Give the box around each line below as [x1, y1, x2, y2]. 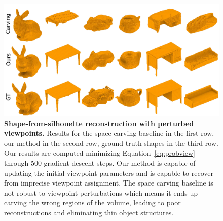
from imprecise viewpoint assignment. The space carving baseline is [4, 177, 213, 188]
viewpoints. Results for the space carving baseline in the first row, [4, 128, 214, 138]
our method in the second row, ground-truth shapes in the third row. [4, 137, 218, 148]
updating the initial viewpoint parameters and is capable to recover [4, 167, 213, 178]
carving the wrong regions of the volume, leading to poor [4, 197, 181, 208]
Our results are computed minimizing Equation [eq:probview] [4, 148, 195, 158]
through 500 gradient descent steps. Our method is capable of [4, 158, 196, 168]
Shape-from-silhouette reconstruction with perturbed [4, 118, 194, 128]
